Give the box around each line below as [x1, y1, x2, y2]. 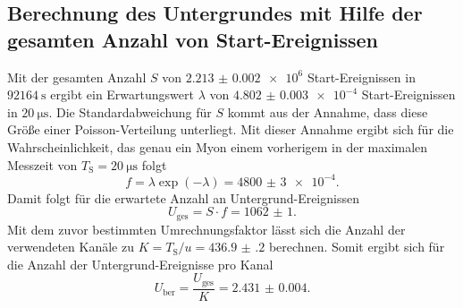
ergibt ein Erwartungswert [50, 85, 194, 104]
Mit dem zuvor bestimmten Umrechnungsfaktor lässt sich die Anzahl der [7, 219, 406, 238]
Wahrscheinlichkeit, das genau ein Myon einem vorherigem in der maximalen [7, 137, 428, 156]
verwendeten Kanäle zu [7, 237, 134, 256]
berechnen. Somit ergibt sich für [268, 237, 445, 256]
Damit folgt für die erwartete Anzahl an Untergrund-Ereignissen [7, 188, 359, 207]
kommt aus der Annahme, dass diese [227, 102, 428, 121]
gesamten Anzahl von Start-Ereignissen [7, 25, 378, 53]
